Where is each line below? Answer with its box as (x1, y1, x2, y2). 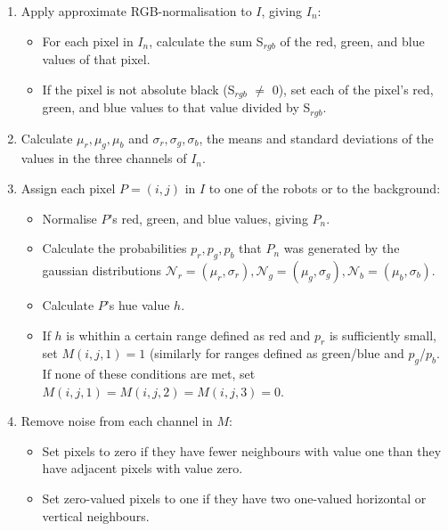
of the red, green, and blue (280, 31, 425, 50)
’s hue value (105, 295, 170, 314)
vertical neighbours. (42, 506, 150, 525)
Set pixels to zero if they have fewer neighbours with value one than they (42, 441, 442, 460)
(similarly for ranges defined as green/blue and (149, 344, 404, 363)
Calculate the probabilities (42, 239, 187, 257)
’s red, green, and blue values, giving (109, 208, 308, 227)
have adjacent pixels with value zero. (42, 459, 243, 478)
